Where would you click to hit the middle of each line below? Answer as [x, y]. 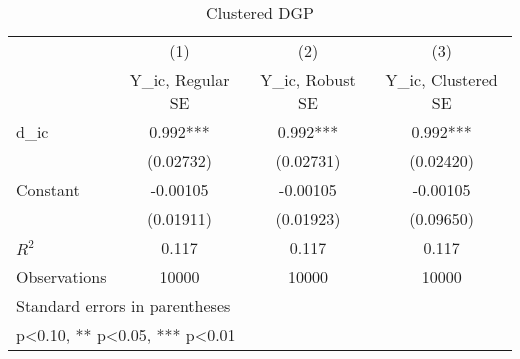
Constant [48, 189]
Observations [61, 276]
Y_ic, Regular [179, 79]
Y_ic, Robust [308, 79]
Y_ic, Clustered [441, 79]
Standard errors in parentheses [123, 305]
